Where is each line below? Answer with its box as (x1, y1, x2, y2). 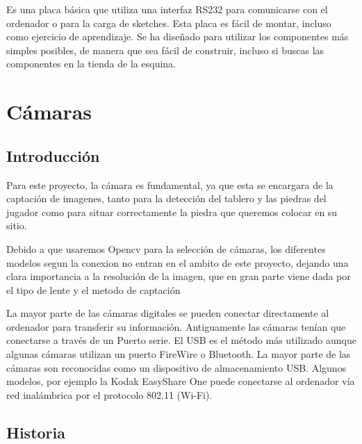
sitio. (6, 218, 27, 233)
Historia (6, 421, 65, 443)
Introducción (6, 145, 100, 166)
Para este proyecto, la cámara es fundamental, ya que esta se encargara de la (6, 177, 334, 192)
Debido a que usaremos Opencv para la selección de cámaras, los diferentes (6, 241, 326, 256)
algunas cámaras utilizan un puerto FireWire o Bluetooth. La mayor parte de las (6, 347, 351, 361)
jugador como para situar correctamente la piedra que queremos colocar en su (6, 204, 338, 219)
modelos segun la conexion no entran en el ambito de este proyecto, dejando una (6, 255, 349, 270)
